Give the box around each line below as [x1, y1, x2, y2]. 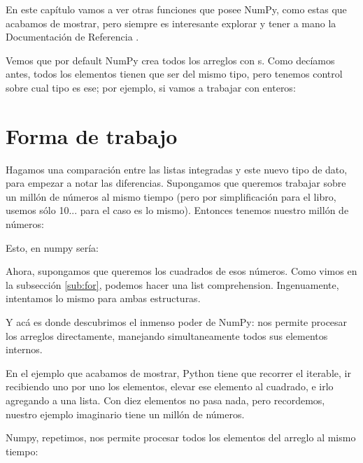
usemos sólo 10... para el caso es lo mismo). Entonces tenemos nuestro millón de [6, 203, 349, 218]
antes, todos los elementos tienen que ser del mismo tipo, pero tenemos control [6, 66, 343, 81]
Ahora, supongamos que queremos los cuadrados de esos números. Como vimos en [6, 264, 357, 278]
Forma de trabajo [6, 121, 178, 150]
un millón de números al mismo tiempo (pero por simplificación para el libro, [6, 189, 336, 204]
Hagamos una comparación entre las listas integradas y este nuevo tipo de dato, [6, 162, 348, 176]
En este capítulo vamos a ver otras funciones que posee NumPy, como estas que [6, 2, 347, 16]
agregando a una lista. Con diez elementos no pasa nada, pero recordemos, [6, 393, 325, 407]
